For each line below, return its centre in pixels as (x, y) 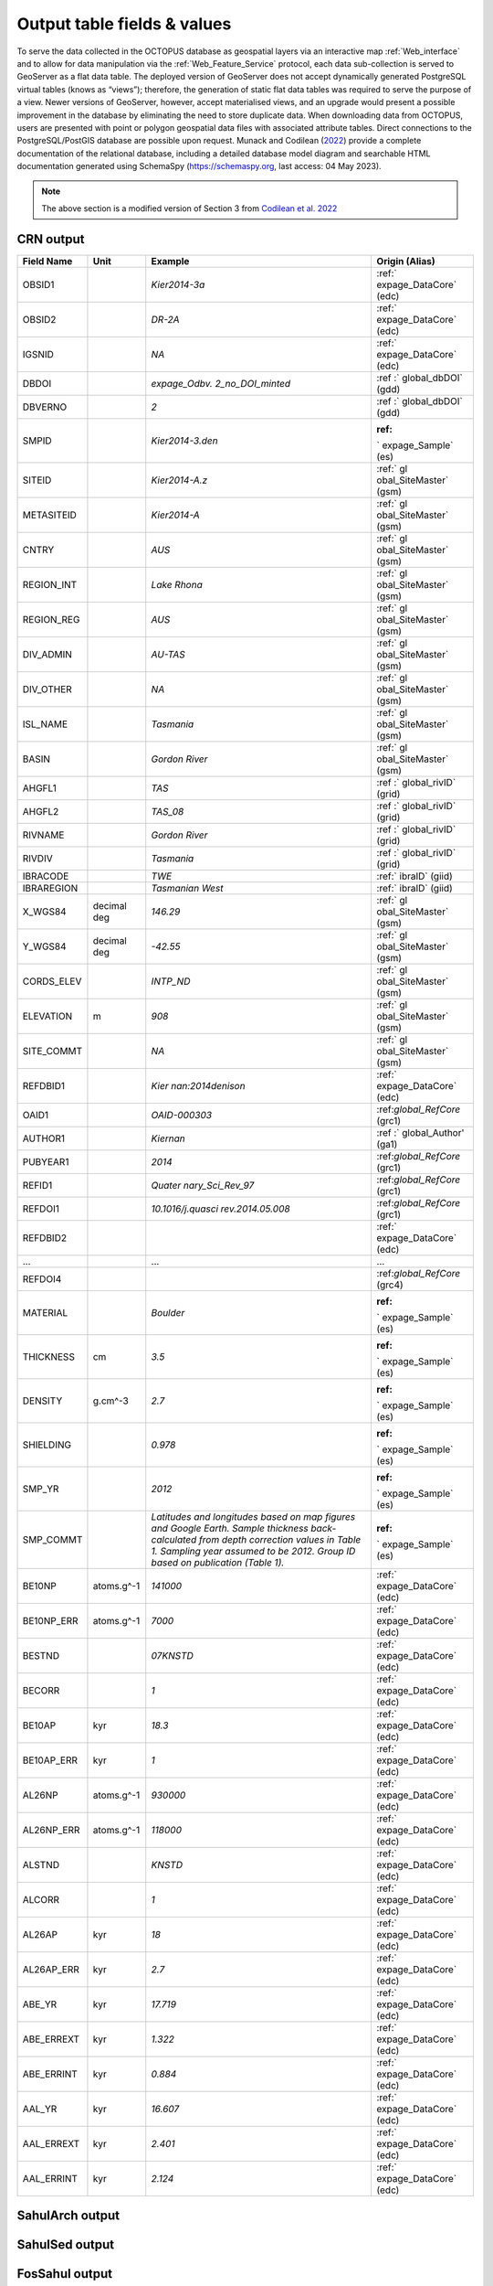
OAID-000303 (182, 1115)
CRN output (51, 239)
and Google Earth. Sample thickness (230, 1528)
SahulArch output (68, 2216)
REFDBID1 (44, 1085)
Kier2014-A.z (179, 480)
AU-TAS (168, 654)
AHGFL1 (39, 788)
